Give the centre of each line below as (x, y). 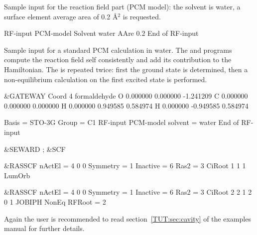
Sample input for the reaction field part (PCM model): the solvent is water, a (122, 6)
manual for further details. (44, 228)
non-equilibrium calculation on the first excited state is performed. (106, 79)
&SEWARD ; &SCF (35, 149)
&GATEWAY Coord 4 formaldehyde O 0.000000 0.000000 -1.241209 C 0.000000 (126, 96)
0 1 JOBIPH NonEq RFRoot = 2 (55, 201)
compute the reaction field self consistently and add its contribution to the (118, 59)
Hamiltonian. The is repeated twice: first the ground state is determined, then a (126, 69)
